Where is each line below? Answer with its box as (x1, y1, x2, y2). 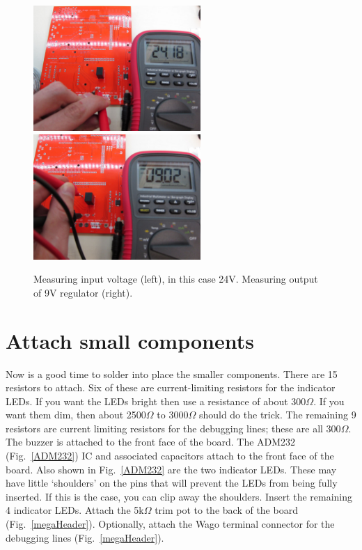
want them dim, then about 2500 (6, 407, 146, 422)
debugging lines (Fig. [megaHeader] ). (6, 530, 164, 544)
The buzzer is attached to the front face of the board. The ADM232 (6, 434, 296, 449)
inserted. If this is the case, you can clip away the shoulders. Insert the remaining (6, 489, 353, 503)
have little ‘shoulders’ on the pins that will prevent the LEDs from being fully (6, 476, 338, 490)
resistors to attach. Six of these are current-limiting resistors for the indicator (6, 380, 336, 395)
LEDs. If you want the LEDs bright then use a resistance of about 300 (6, 393, 306, 408)
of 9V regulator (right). (33, 285, 133, 299)
